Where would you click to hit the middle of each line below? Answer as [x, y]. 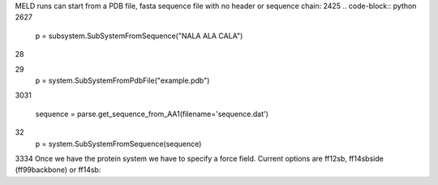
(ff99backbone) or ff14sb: [58, 170]
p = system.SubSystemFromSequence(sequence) [118, 144]
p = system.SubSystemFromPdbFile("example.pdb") [122, 80]
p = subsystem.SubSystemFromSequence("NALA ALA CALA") [139, 36]
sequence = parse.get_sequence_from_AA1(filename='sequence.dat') [152, 114]
